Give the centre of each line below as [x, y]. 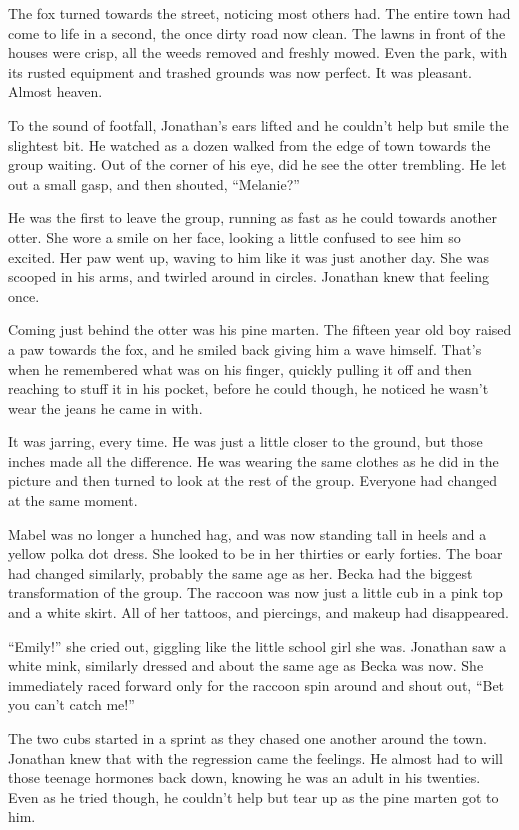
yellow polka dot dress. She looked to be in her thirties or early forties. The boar [255, 553]
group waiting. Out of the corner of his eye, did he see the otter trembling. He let [257, 164]
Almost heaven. [55, 91]
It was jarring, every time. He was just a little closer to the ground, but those [245, 441]
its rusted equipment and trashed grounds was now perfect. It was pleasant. [240, 71]
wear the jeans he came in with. [105, 407]
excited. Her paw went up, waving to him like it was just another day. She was [248, 256]
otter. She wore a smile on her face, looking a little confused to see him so [234, 236]
